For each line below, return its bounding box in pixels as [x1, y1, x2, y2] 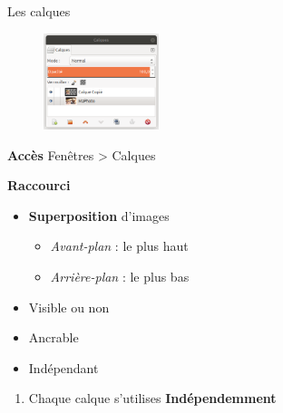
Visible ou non [28, 297, 110, 316]
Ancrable [28, 328, 79, 347]
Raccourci [7, 176, 71, 195]
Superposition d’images [28, 206, 170, 225]
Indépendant [28, 358, 99, 377]
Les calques [7, 2, 71, 20]
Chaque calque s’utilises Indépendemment [28, 389, 277, 408]
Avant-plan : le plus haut [50, 236, 189, 255]
